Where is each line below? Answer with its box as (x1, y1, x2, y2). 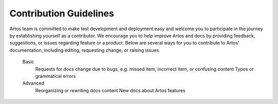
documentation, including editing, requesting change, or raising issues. (9, 47, 161, 53)
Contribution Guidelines (9, 8, 114, 19)
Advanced (22, 80, 44, 87)
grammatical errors (35, 73, 76, 79)
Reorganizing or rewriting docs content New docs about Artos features (35, 87, 185, 93)
